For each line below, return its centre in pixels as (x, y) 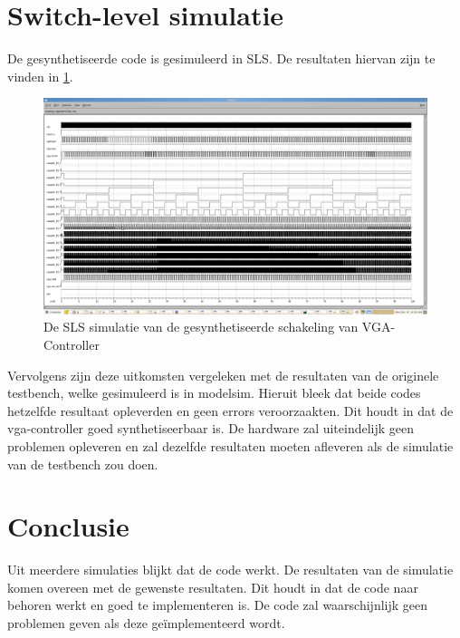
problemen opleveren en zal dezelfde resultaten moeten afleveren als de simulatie (230, 445)
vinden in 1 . (40, 76)
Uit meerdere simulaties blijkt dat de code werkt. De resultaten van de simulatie (230, 570)
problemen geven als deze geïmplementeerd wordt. (146, 623)
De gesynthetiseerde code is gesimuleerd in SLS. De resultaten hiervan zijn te (221, 58)
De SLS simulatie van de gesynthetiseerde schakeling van (201, 327)
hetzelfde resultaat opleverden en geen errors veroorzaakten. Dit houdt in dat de (230, 410)
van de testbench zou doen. (83, 464)
